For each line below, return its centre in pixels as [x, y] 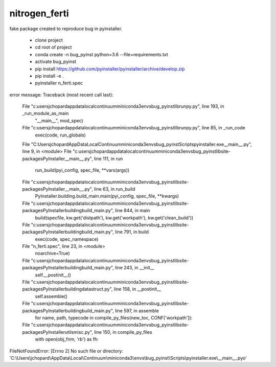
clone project [49, 40]
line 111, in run [108, 158]
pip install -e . [49, 76]
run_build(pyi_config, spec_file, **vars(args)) [82, 170]
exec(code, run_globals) [61, 135]
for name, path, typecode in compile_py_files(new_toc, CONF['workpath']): [114, 318]
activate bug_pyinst [56, 62]
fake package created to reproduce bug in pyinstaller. [66, 29]
